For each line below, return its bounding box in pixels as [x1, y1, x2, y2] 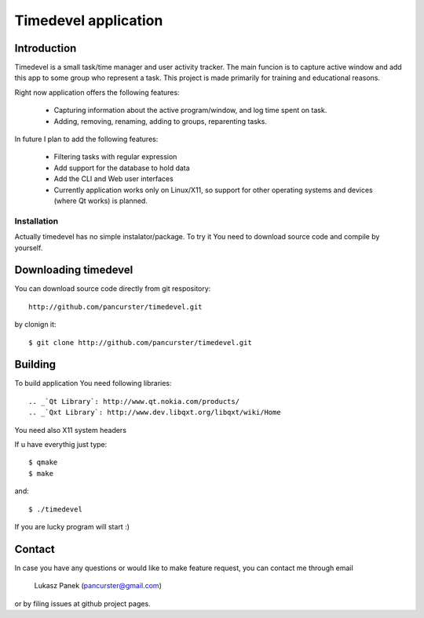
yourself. [14, 243, 43, 253]
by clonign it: [14, 320, 57, 329]
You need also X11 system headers [14, 425, 127, 434]
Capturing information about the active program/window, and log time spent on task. [53, 106, 327, 115]
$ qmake [28, 458, 58, 467]
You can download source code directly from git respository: [14, 284, 211, 293]
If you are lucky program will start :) [14, 522, 130, 531]
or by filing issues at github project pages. [14, 598, 151, 608]
